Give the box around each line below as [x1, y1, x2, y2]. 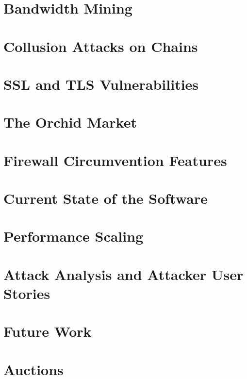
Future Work [3, 321, 92, 341]
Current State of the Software [3, 188, 208, 208]
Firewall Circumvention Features [3, 150, 227, 170]
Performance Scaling [3, 226, 144, 246]
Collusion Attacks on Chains [3, 36, 198, 56]
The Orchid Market [3, 112, 137, 132]
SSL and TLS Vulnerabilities [3, 74, 199, 94]
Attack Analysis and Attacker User [3, 264, 244, 284]
